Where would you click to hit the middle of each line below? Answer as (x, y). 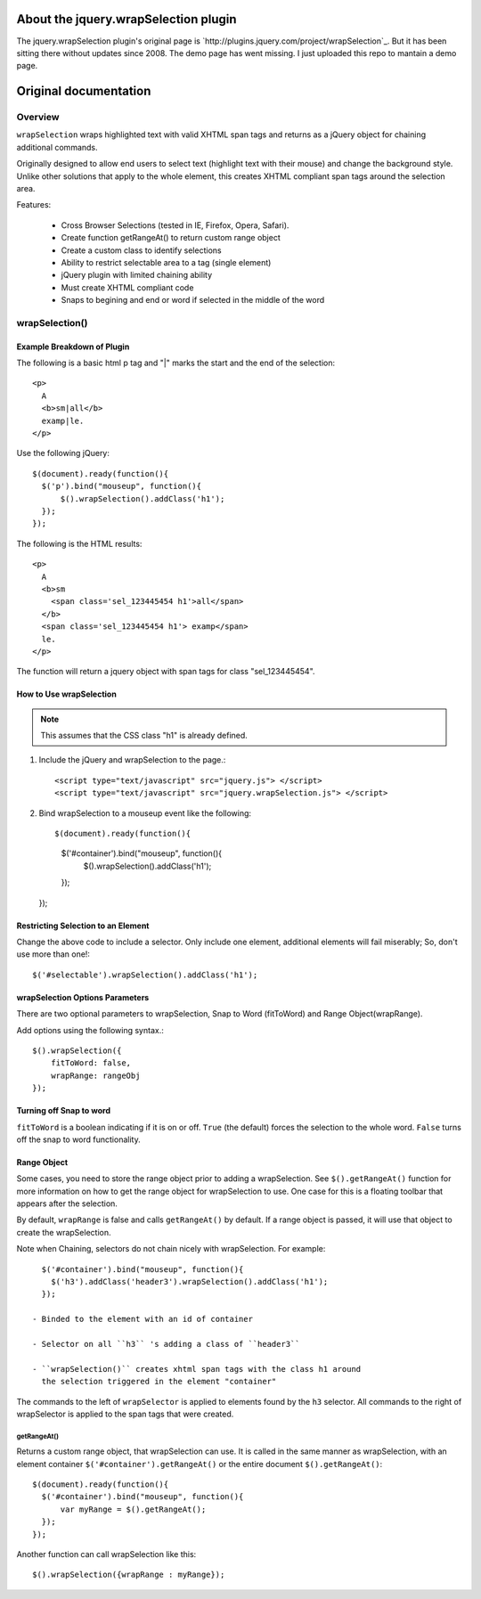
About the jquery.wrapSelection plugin (126, 19)
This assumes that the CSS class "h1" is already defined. (144, 736)
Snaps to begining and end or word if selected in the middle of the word (193, 300)
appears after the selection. (67, 1203)
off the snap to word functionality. (79, 1139)
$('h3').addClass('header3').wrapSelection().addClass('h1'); (189, 1282)
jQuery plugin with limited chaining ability (137, 275)
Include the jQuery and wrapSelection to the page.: (132, 760)
